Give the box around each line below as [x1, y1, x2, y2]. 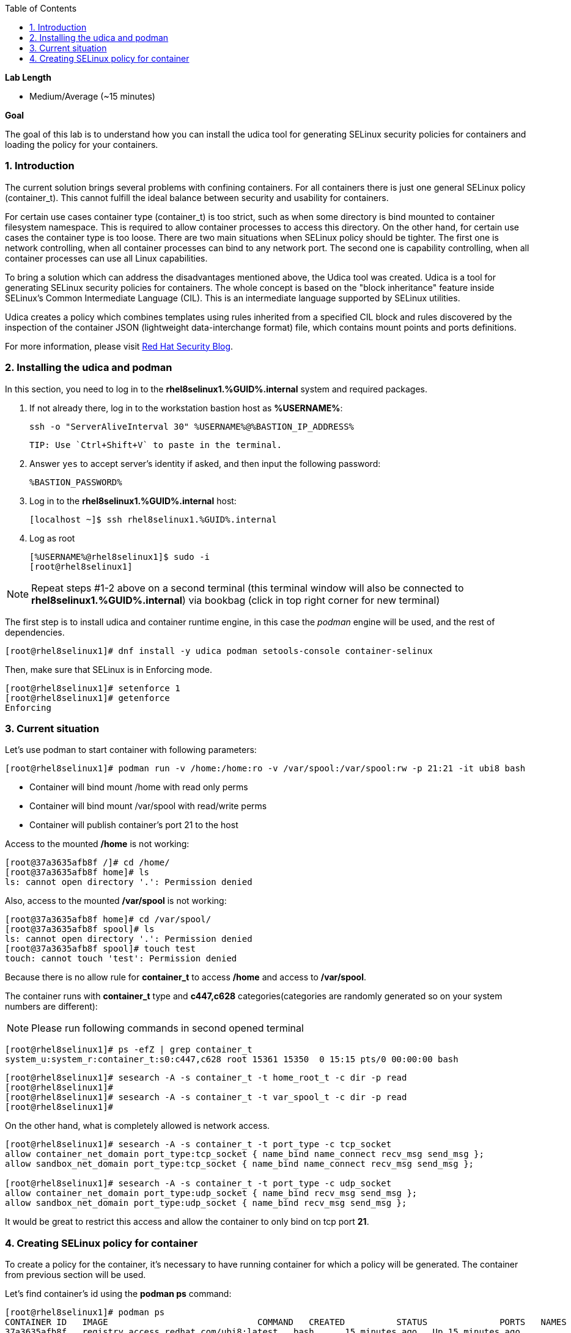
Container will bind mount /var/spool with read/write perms [29, 801, 267, 812]
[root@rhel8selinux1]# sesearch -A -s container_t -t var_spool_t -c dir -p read [5, 1092, 407, 1103]
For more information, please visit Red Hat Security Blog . [5, 340, 234, 351]
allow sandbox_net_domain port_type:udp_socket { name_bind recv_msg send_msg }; [5, 1198, 407, 1208]
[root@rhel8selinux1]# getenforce [5, 692, 170, 703]
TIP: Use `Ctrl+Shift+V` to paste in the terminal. [29, 439, 282, 450]
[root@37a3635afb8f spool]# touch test [5, 944, 196, 954]
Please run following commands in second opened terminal [31, 1022, 304, 1035]
